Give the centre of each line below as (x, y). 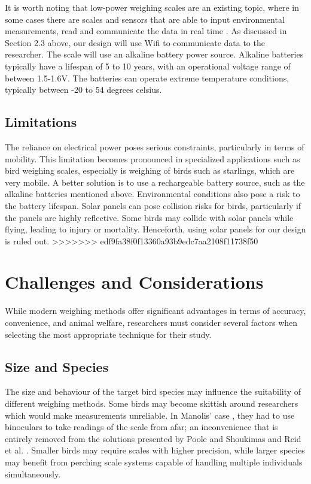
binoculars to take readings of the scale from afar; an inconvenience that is (141, 427)
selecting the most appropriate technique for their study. (108, 334)
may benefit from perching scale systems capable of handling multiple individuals (154, 462)
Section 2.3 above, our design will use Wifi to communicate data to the (135, 42)
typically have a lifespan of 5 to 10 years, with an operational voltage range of (148, 66)
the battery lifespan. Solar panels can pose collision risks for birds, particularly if (153, 205)
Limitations (41, 122)
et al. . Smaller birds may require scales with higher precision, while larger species (155, 450)
